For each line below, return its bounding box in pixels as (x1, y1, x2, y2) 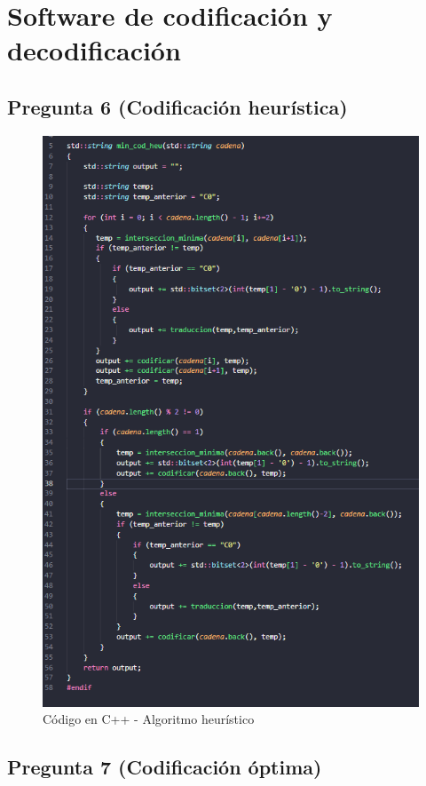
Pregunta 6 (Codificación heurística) (7, 92, 348, 120)
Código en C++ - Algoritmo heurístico (43, 710, 255, 728)
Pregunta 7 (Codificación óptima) (7, 753, 322, 781)
